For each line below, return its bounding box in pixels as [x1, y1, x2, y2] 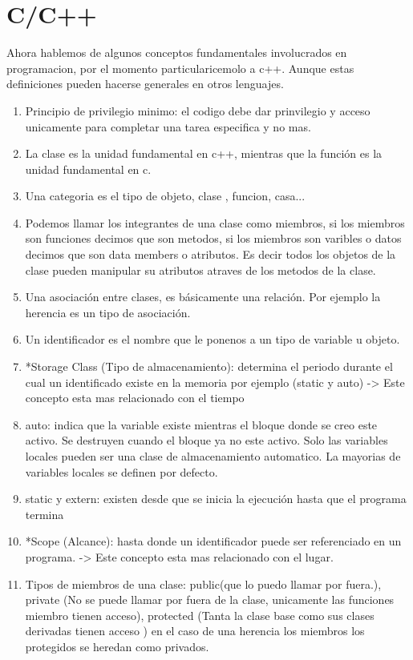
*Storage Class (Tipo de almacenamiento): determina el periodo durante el [25, 358, 393, 375]
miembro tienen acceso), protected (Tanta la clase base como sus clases [25, 606, 375, 623]
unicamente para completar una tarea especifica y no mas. [25, 118, 311, 135]
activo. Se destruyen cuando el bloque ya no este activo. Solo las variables [25, 432, 388, 449]
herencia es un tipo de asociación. [25, 304, 191, 320]
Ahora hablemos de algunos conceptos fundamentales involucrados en [6, 44, 347, 61]
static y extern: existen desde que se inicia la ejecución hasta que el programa [25, 490, 407, 507]
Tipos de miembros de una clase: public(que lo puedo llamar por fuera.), [25, 575, 382, 592]
